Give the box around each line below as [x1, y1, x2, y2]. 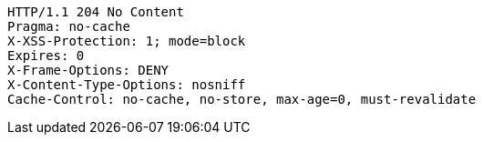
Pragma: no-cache [7, 19, 130, 34]
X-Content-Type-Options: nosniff [7, 77, 246, 92]
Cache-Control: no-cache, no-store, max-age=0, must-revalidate [7, 92, 477, 106]
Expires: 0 [7, 48, 85, 63]
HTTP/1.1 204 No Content [7, 5, 184, 19]
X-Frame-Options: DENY [7, 63, 170, 77]
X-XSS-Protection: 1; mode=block [7, 34, 246, 48]
